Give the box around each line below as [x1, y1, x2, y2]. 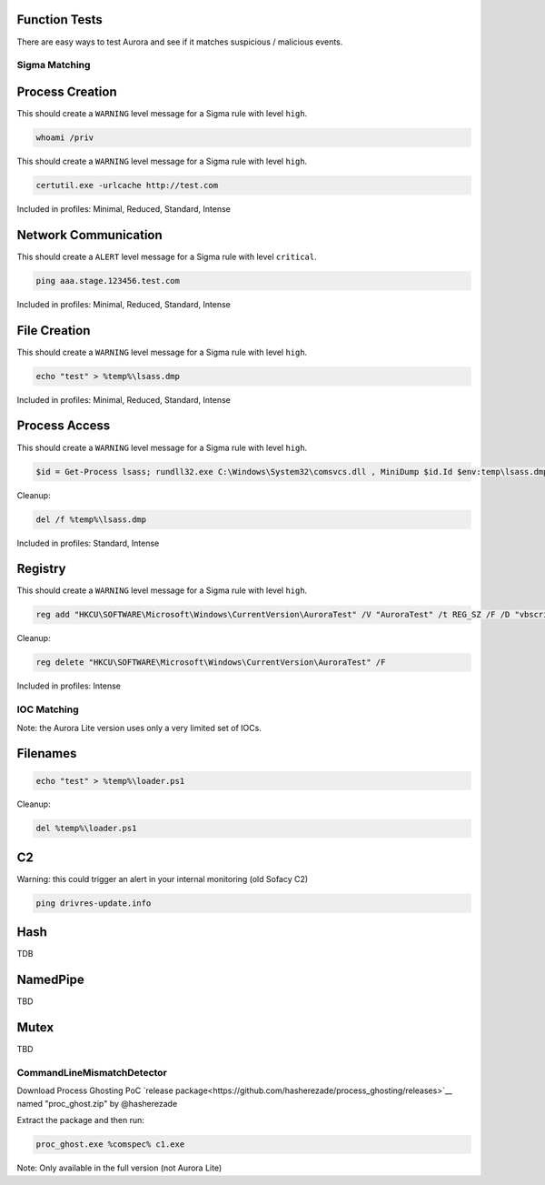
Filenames [16, 746, 77, 761]
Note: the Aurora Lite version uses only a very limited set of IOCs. [16, 722, 263, 733]
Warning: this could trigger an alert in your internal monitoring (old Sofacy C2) [16, 873, 309, 884]
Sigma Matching [16, 59, 91, 72]
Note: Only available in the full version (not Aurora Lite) [16, 1162, 223, 1173]
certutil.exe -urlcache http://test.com [35, 180, 218, 190]
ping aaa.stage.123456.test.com [35, 276, 181, 286]
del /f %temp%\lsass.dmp [35, 514, 147, 525]
